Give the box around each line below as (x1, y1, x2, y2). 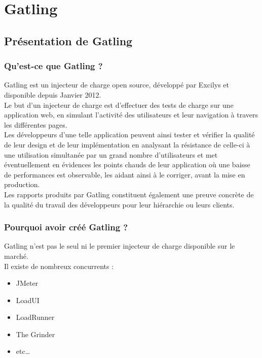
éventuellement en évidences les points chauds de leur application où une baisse (4, 159, 250, 170)
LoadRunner (16, 312, 55, 322)
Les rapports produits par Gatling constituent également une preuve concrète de (4, 189, 254, 199)
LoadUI (16, 294, 40, 305)
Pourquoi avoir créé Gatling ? (4, 221, 128, 233)
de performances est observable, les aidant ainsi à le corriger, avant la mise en (4, 169, 245, 180)
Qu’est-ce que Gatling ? (4, 59, 103, 72)
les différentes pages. (4, 119, 67, 130)
